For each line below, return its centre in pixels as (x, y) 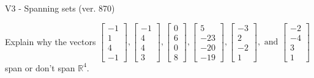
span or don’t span (40, 67)
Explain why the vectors (50, 41)
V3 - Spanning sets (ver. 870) (60, 8)
